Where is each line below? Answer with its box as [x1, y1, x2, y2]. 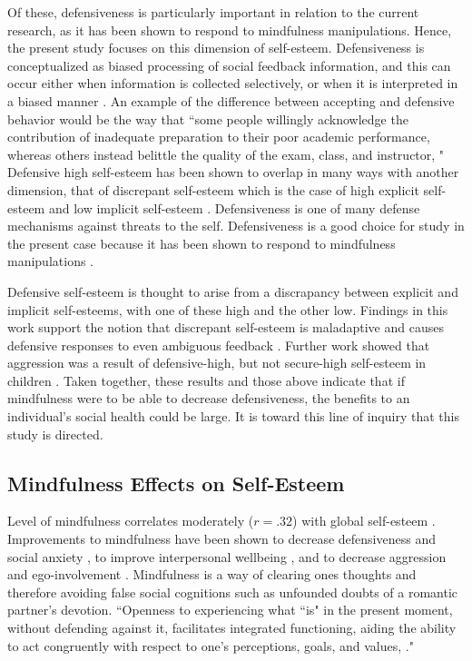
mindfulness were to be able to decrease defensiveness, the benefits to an [7, 389, 410, 408]
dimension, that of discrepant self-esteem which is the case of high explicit [7, 180, 419, 199]
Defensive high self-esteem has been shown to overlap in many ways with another [7, 163, 459, 182]
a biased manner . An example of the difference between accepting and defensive [7, 91, 455, 110]
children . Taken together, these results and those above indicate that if [7, 370, 405, 390]
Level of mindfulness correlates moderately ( [7, 511, 254, 530]
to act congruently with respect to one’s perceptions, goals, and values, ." [7, 636, 414, 655]
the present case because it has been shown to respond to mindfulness [7, 233, 396, 252]
